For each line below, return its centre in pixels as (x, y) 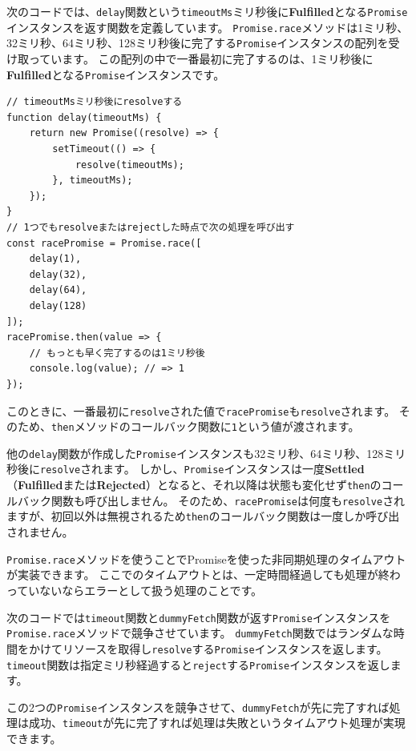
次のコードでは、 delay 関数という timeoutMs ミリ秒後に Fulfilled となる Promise (207, 11)
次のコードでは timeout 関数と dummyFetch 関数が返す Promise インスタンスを (199, 617)
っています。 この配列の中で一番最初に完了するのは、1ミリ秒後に (201, 58)
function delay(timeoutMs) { (84, 117)
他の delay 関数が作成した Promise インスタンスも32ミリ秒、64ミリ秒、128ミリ (206, 453)
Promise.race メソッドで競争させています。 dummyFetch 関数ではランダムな (200, 633)
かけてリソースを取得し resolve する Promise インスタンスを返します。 (208, 648)
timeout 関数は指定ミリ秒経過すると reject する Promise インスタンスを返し (198, 664)
